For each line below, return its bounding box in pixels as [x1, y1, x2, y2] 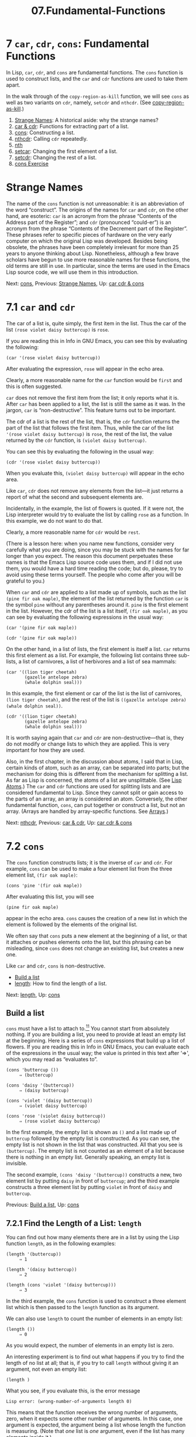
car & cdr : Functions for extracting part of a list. [14, 122, 129, 130]
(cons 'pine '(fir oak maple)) [6, 883, 82, 888]
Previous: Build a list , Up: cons [6, 1201, 80, 1208]
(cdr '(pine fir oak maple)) [6, 635, 77, 641]
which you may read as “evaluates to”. [6, 1056, 98, 1063]
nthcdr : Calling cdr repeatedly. [14, 135, 88, 142]
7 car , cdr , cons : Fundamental [6, 37, 149, 50]
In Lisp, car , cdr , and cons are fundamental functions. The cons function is [6, 69, 183, 76]
